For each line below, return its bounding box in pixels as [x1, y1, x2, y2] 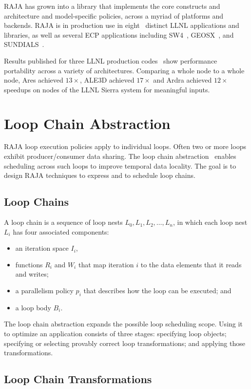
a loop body [15, 302, 51, 312]
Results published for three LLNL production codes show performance [4, 55, 217, 65]
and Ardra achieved [153, 75, 212, 85]
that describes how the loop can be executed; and [83, 285, 232, 296]
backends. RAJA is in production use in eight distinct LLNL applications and [4, 20, 239, 30]
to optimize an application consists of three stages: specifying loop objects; [4, 328, 227, 338]
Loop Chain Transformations [4, 371, 152, 387]
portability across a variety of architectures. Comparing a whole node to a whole [4, 65, 245, 75]
